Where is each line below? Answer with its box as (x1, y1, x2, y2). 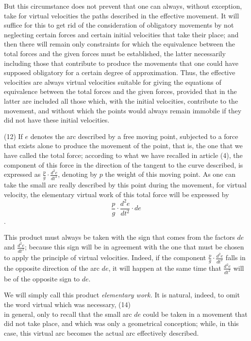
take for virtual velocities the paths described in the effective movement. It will (4, 10, 239, 20)
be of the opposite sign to (4, 273, 80, 283)
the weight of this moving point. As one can (105, 169, 235, 179)
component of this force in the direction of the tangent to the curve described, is (4, 159, 243, 170)
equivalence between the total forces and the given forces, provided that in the (4, 86, 237, 96)
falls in (225, 252, 246, 263)
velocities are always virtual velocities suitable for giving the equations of (4, 77, 221, 87)
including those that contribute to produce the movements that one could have (4, 58, 238, 68)
